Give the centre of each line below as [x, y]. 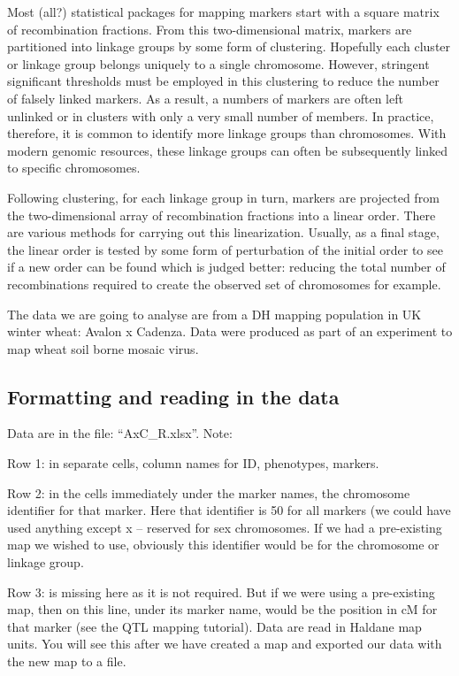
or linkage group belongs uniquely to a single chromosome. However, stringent [218, 63]
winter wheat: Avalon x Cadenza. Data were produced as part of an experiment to [230, 331]
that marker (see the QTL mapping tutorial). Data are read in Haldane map [214, 626]
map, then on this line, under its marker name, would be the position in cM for [222, 609]
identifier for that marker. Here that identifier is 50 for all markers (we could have [229, 510]
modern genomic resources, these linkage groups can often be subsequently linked [227, 150]
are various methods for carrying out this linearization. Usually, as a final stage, [223, 232]
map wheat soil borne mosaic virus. [103, 348]
